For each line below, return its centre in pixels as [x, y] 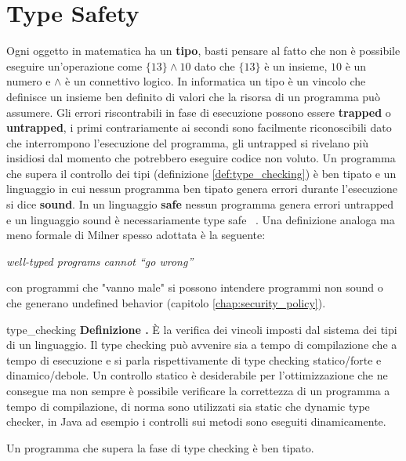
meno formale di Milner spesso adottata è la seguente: [136, 235]
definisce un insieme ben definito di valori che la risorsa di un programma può [193, 96]
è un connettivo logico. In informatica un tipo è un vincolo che [216, 81]
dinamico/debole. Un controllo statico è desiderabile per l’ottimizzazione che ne [197, 375]
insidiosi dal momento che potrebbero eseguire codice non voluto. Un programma [201, 158]
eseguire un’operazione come [74, 65]
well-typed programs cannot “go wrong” [100, 261]
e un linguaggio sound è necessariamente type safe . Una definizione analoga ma [201, 219]
